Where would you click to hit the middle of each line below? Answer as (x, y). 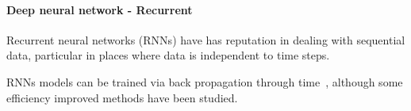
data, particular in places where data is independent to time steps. (168, 55)
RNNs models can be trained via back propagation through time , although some (205, 81)
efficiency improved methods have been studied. (122, 97)
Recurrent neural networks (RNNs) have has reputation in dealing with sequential (206, 39)
